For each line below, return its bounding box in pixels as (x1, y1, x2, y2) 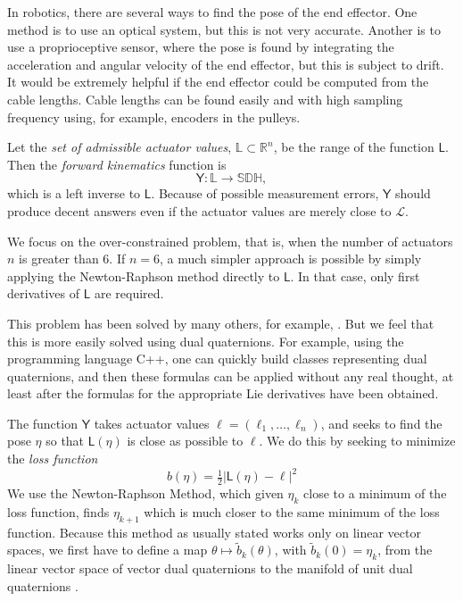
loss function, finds (7, 502, 110, 521)
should (395, 184, 431, 203)
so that (45, 431, 85, 450)
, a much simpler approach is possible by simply (159, 249, 422, 268)
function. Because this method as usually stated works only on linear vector (7, 522, 421, 541)
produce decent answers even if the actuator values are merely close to (7, 201, 392, 220)
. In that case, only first (290, 266, 420, 285)
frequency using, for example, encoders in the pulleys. (7, 107, 301, 126)
